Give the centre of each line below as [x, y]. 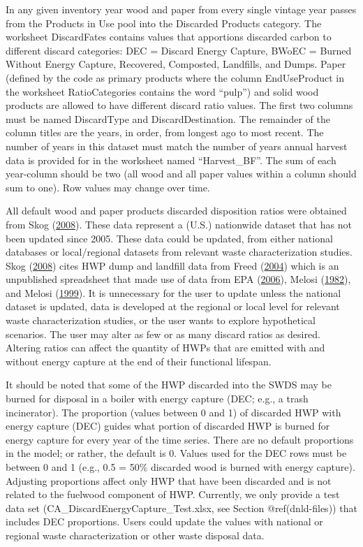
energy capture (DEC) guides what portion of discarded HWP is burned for [168, 426]
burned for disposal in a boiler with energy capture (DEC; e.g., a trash [157, 399]
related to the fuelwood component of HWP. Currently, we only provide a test [173, 494]
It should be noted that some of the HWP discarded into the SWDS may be [169, 385]
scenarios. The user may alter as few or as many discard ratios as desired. [163, 334]
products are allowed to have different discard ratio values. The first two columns [179, 105]
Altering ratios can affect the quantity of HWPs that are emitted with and [165, 348]
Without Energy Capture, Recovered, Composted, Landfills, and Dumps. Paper [176, 64]
